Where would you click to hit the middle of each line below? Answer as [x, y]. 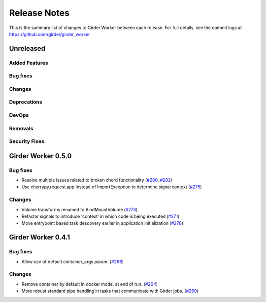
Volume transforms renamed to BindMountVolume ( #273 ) [80, 209]
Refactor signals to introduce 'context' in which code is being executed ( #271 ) [100, 216]
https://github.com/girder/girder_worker [50, 34]
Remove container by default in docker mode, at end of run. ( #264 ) [89, 284]
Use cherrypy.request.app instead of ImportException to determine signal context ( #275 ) [112, 187]
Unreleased [27, 49]
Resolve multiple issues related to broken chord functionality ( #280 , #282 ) [97, 180]
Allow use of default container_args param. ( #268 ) [73, 262]
